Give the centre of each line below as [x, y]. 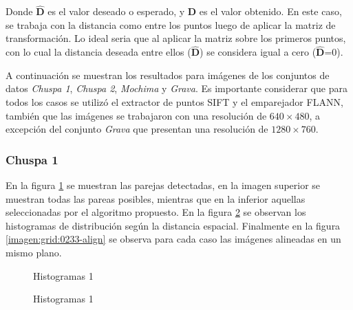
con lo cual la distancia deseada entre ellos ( [98, 52]
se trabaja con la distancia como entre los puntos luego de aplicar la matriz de [171, 24]
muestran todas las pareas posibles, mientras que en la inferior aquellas [156, 198]
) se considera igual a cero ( [258, 52]
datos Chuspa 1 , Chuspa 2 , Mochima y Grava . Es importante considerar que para [176, 88]
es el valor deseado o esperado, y [116, 11]
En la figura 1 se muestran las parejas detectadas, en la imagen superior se [163, 185]
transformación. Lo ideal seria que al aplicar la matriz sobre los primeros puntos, [176, 38]
